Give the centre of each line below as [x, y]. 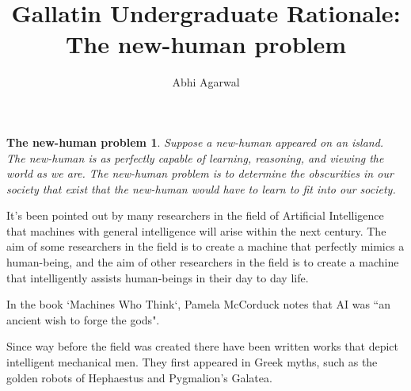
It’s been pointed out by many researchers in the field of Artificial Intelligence [195, 215]
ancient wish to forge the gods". [83, 319]
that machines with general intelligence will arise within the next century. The [196, 230]
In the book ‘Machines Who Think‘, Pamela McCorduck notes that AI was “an [199, 304]
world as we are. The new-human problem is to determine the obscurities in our [200, 173]
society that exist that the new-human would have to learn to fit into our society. [201, 188]
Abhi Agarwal [206, 82]
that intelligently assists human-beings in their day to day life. [158, 277]
